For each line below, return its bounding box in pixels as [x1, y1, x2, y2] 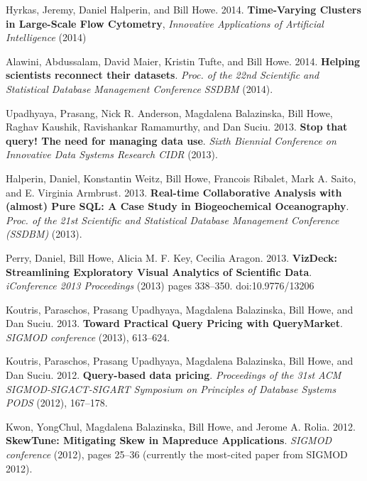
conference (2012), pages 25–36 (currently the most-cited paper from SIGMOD [6, 447, 348, 462]
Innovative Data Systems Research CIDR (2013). [6, 147, 218, 162]
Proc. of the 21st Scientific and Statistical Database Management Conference [6, 212, 339, 227]
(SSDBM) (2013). [6, 226, 82, 241]
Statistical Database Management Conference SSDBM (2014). [6, 81, 273, 96]
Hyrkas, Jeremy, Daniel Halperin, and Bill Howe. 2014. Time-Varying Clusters [6, 2, 361, 16]
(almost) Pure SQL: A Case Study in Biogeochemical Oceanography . [6, 199, 349, 214]
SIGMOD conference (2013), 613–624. [6, 329, 170, 344]
